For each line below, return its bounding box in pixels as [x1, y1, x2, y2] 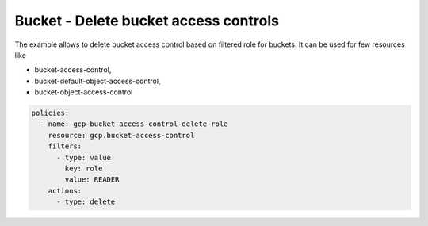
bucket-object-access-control [34, 87, 133, 97]
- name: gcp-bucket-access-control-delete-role [40, 120, 228, 128]
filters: [48, 142, 82, 151]
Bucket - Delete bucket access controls [14, 12, 279, 29]
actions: [48, 186, 82, 195]
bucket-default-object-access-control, [34, 76, 161, 86]
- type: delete [56, 197, 116, 206]
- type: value [56, 153, 111, 162]
